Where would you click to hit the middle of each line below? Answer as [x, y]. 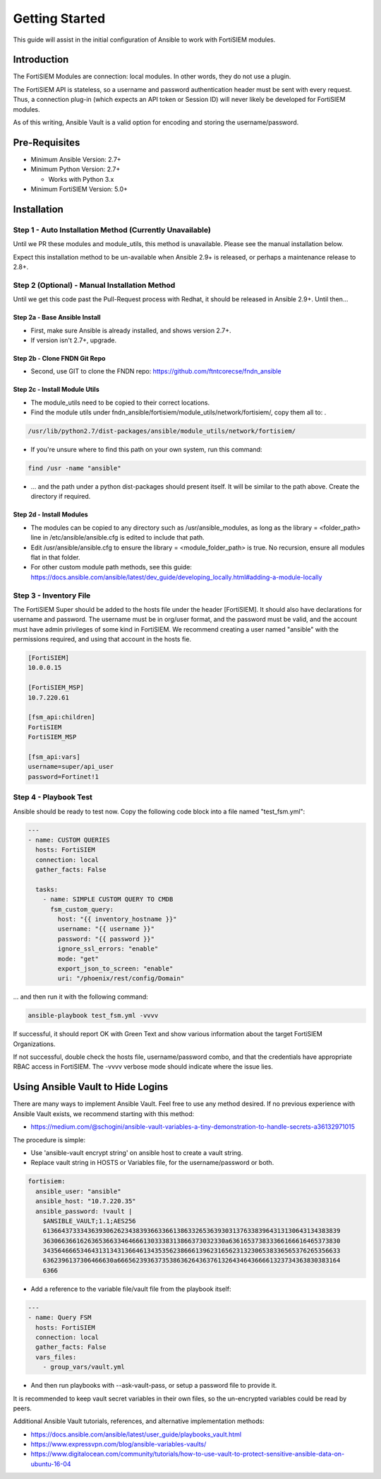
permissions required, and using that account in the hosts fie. [102, 639]
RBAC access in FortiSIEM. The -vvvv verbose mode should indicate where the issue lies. [143, 1067]
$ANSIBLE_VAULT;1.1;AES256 [90, 1221]
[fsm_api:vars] [54, 757]
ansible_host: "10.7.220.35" [86, 1201]
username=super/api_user [71, 767]
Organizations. [34, 1044]
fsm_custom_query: [82, 909]
